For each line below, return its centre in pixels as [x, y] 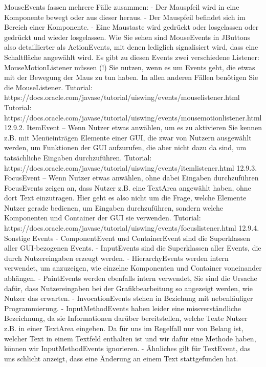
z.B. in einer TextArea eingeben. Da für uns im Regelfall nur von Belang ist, [124, 328]
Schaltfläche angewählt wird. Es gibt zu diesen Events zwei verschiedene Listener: [132, 57]
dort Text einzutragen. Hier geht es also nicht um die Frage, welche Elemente [125, 198]
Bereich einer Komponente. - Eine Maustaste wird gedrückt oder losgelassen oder [131, 27]
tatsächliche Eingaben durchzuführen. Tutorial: [78, 157]
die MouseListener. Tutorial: [49, 87]
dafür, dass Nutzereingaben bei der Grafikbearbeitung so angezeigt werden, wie [128, 288]
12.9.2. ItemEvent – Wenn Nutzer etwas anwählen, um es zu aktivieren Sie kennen [133, 127]
